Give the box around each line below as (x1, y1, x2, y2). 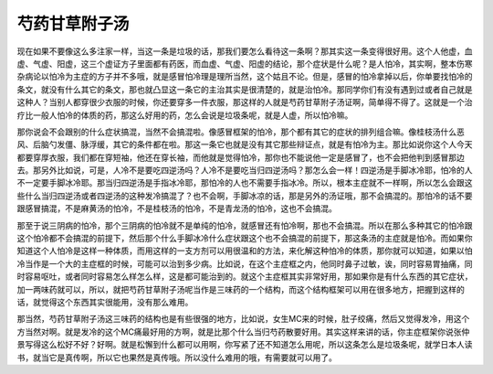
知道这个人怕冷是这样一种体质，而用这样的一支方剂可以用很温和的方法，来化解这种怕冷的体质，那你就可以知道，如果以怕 (16, 245, 473, 256)
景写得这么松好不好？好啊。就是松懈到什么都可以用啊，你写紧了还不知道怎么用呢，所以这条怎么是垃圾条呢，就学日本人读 (16, 339, 473, 350)
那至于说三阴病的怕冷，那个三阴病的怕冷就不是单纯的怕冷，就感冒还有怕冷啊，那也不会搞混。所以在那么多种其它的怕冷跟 (16, 219, 473, 230)
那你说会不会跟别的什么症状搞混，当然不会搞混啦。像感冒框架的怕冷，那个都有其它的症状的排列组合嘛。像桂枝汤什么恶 (16, 126, 465, 137)
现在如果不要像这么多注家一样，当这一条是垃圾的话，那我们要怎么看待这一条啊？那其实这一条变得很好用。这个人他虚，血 (16, 46, 473, 57)
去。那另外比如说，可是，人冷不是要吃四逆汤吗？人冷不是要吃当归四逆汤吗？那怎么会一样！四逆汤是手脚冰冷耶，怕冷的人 (16, 165, 473, 176)
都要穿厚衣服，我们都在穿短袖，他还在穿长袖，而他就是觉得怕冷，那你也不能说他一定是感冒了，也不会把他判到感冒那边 (16, 152, 465, 163)
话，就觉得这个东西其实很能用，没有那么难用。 (16, 296, 194, 307)
